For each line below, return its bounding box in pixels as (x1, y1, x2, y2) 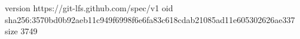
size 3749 (5, 25, 38, 37)
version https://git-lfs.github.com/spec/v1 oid (5, 2, 173, 14)
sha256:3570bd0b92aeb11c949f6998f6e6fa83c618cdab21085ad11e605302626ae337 (5, 13, 295, 25)
